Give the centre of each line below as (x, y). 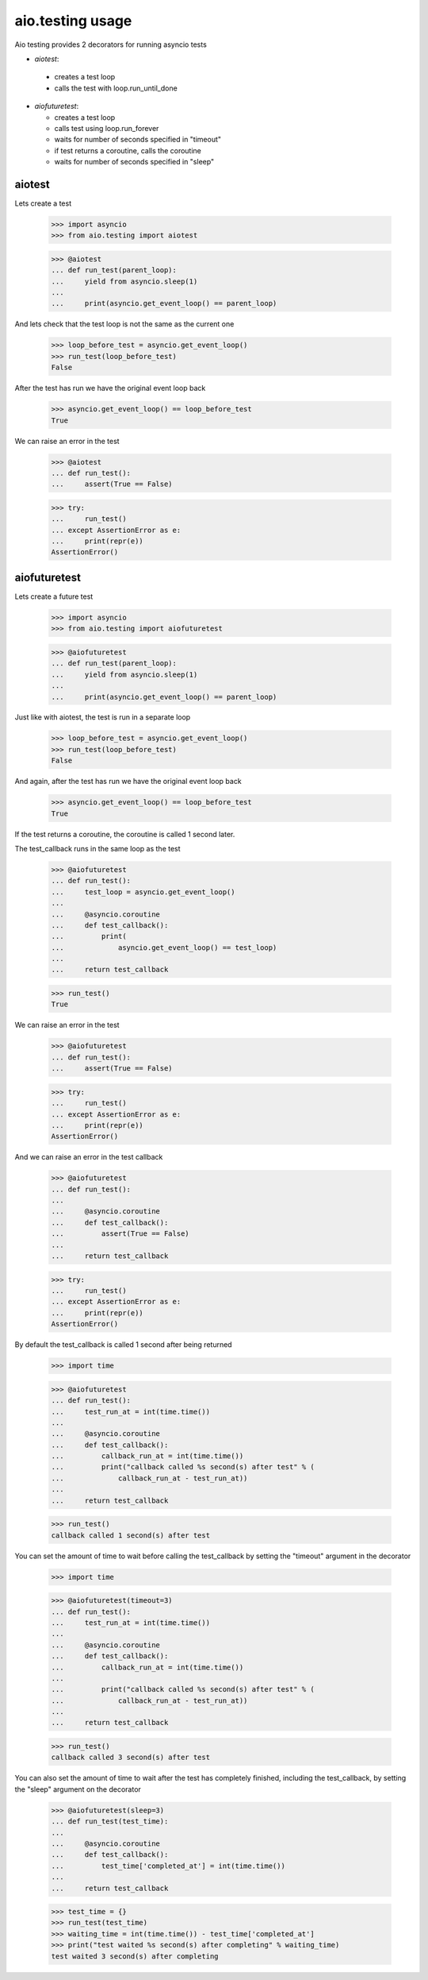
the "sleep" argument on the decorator (78, 1789)
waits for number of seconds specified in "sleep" (134, 162)
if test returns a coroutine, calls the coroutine (128, 150)
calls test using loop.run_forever (107, 128)
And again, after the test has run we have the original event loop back (128, 782)
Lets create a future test (54, 596)
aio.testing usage (73, 21)
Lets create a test (43, 203)
